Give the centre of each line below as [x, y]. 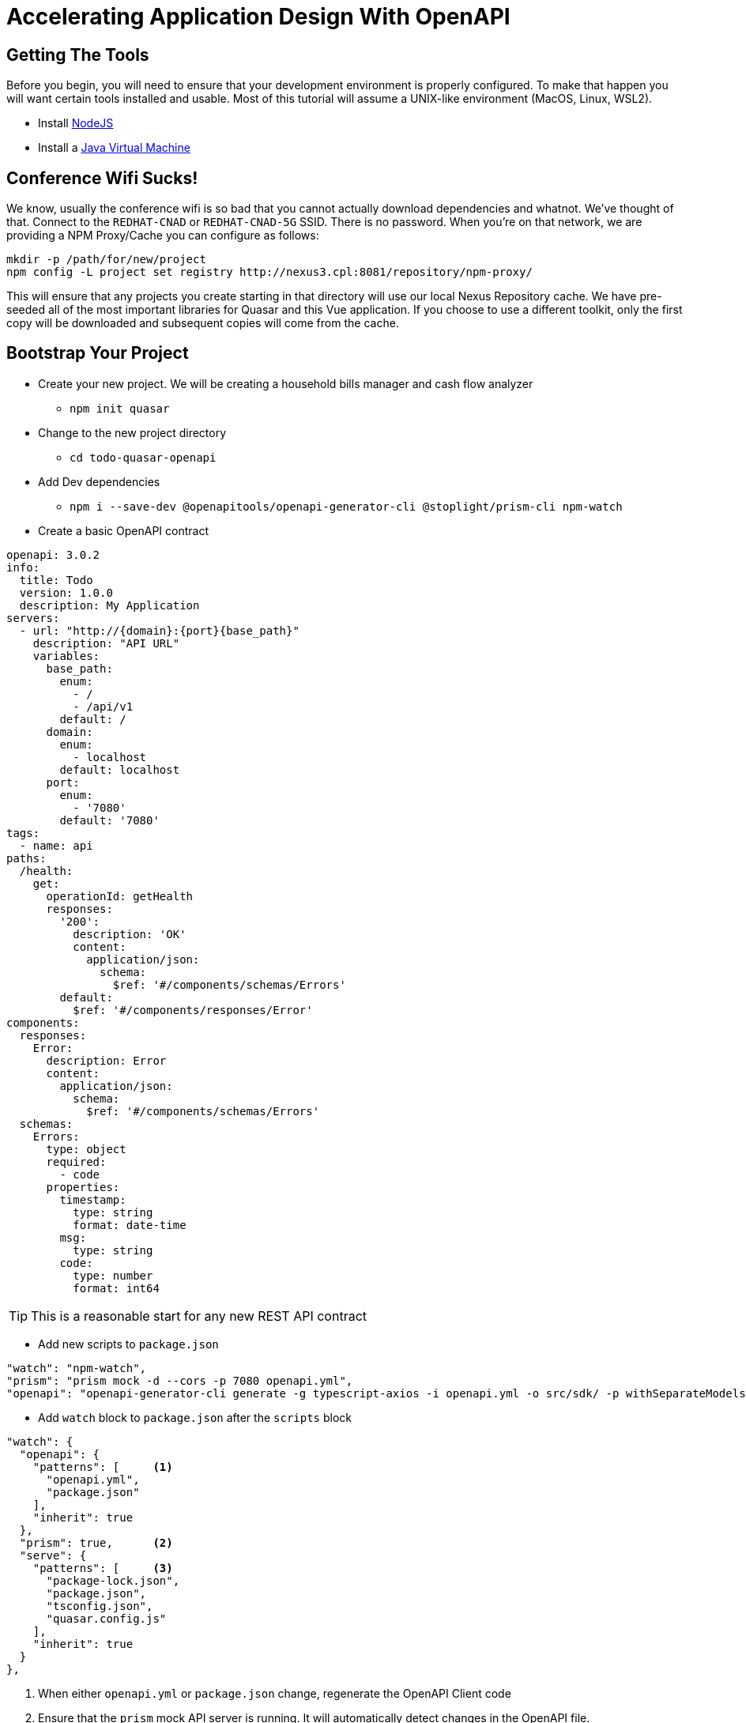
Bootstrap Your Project [98, 353]
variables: [66, 656]
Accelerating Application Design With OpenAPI [258, 17]
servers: [33, 618]
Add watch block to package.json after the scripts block [195, 1417]
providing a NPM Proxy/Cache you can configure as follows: [163, 236]
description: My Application [109, 605]
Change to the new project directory [132, 432]
